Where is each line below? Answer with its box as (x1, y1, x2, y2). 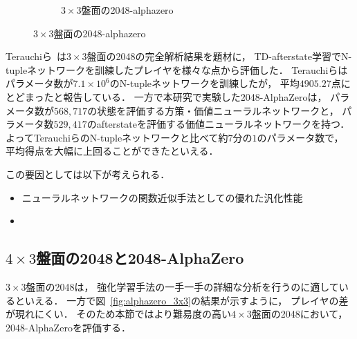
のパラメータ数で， (257, 130, 344, 144)
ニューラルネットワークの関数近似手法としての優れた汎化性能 (21, 190, 303, 204)
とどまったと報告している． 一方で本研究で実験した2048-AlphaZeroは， (6, 89, 327, 104)
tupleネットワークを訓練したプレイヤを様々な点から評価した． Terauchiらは (6, 62, 348, 77)
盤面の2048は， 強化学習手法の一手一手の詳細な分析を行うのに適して (26, 279, 339, 293)
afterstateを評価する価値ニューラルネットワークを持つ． (96, 117, 350, 131)
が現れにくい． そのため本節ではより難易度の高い (6, 307, 232, 321)
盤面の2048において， (251, 307, 348, 321)
